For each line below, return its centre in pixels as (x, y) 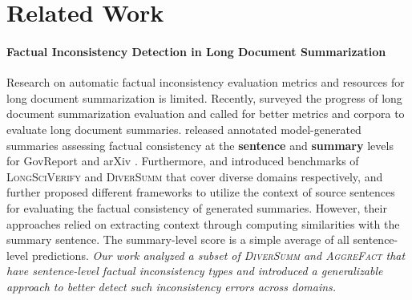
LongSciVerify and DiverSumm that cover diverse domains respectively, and (195, 176)
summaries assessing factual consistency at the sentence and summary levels (200, 145)
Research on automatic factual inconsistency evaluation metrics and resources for (206, 82)
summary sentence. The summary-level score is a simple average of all (178, 239)
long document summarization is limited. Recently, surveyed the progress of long (204, 97)
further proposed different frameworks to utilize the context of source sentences (201, 192)
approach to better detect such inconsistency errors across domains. (172, 286)
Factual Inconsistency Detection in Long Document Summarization (196, 51)
